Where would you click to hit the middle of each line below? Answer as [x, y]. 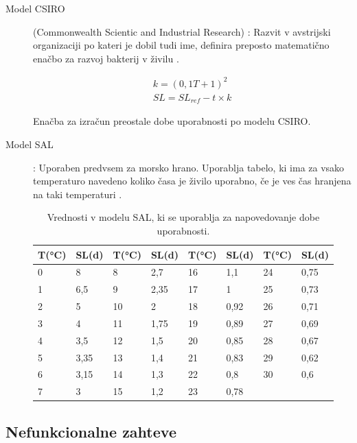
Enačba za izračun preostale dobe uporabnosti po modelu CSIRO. [172, 121]
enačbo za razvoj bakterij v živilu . [106, 58]
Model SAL [30, 144]
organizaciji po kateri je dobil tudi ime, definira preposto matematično [181, 45]
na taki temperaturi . [78, 194]
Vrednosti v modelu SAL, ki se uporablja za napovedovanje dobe [183, 217]
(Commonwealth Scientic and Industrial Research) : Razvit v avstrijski [182, 31]
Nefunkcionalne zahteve [91, 431]
